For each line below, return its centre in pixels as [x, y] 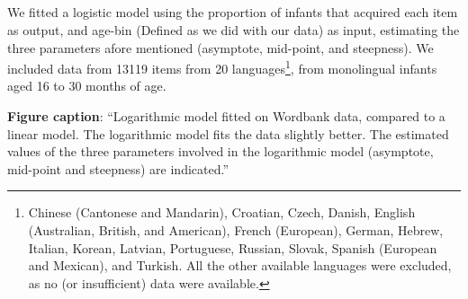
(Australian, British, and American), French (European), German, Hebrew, [236, 229]
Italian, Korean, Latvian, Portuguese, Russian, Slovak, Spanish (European [233, 247]
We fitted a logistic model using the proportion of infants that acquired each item [233, 12]
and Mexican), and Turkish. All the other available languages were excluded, [240, 265]
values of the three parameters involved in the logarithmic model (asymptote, [220, 151]
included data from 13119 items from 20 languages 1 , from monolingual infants [222, 67]
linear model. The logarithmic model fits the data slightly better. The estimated [228, 133]
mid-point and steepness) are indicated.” [118, 168]
